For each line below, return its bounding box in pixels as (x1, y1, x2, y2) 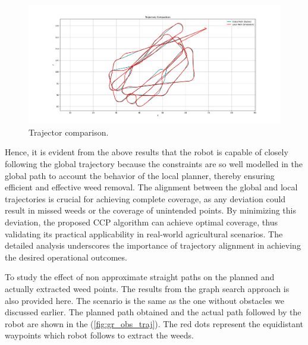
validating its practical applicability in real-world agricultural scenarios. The (5, 227, 283, 240)
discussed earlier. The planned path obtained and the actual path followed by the (5, 306, 301, 318)
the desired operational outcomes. (5, 250, 127, 263)
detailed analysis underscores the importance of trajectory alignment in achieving (5, 239, 301, 252)
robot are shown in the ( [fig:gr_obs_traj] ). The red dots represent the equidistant (5, 317, 303, 330)
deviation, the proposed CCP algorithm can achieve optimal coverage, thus (5, 215, 278, 228)
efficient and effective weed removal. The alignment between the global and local (5, 181, 298, 193)
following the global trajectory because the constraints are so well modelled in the (5, 157, 303, 170)
